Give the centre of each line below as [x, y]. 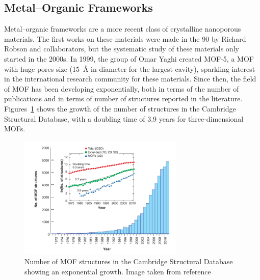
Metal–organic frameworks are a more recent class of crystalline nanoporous [123, 29]
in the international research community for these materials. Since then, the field [130, 79]
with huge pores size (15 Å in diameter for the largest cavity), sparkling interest [130, 68]
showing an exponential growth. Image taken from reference [118, 271]
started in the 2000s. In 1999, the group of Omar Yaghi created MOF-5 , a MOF [129, 58]
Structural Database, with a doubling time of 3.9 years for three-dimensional [124, 118]
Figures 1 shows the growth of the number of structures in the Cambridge [120, 108]
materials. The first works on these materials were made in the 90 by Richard [125, 38]
